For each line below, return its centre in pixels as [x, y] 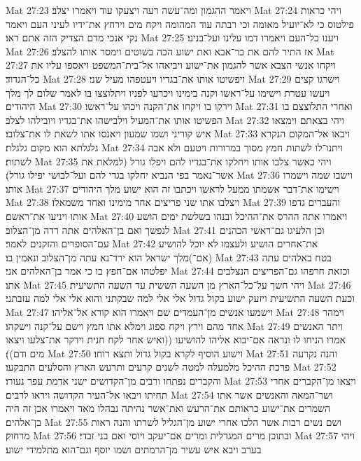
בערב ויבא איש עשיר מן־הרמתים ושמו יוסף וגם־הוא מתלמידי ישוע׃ [134, 449]
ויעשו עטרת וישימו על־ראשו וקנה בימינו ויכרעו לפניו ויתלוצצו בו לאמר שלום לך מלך [168, 92]
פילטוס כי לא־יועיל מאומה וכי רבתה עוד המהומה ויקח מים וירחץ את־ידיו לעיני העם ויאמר [180, 23]
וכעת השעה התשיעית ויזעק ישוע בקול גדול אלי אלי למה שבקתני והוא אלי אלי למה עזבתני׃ [180, 298]
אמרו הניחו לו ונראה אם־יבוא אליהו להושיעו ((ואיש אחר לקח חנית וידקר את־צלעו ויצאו [176, 339]
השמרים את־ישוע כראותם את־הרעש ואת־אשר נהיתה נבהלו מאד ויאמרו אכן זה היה [168, 408]
